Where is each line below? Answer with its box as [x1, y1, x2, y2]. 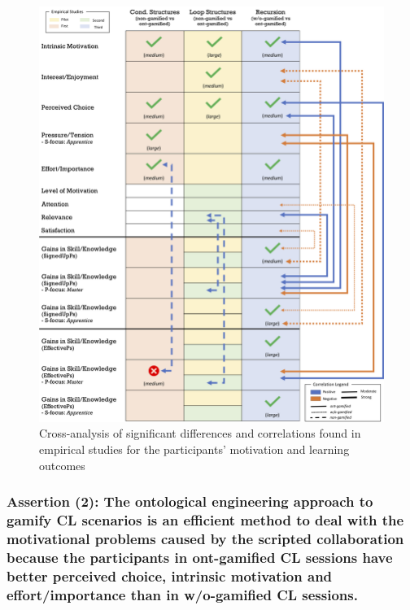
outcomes [39, 456, 85, 473]
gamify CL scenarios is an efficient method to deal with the [7, 510, 404, 529]
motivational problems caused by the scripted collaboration [7, 528, 404, 548]
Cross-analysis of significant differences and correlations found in [39, 425, 361, 442]
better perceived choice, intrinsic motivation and [7, 565, 333, 586]
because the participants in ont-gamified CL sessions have [7, 547, 393, 567]
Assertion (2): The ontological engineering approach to [7, 491, 373, 512]
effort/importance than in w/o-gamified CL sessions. [7, 584, 358, 604]
